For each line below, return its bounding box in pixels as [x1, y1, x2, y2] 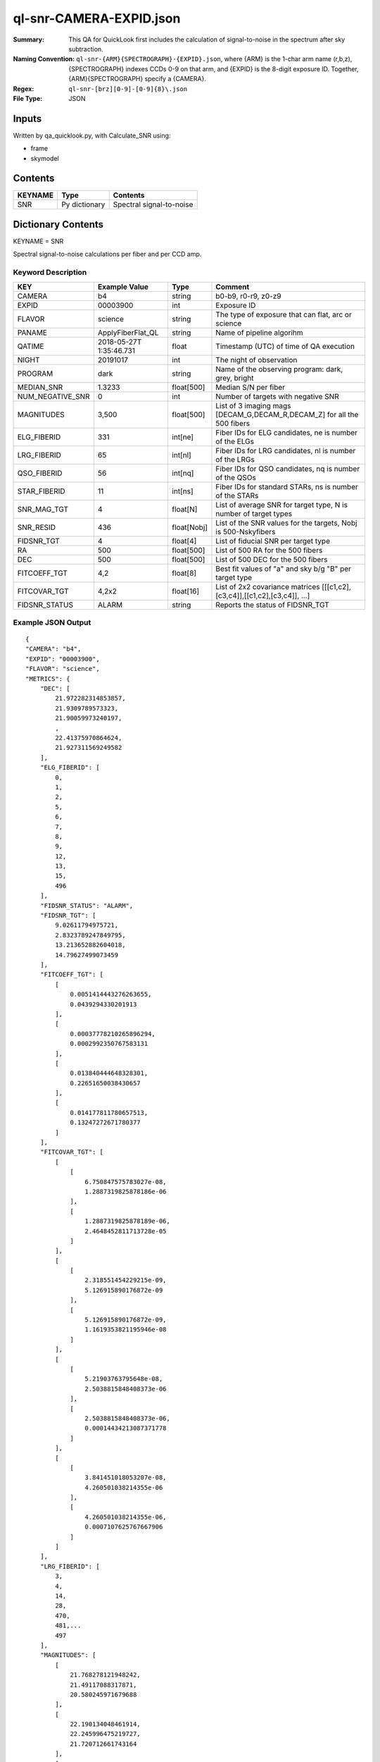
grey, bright [215, 373, 254, 383]
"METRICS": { [25, 674, 70, 683]
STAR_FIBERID [17, 486, 66, 496]
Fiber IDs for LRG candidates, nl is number [215, 445, 356, 455]
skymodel [30, 154, 59, 162]
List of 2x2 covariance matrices [215, 581, 320, 591]
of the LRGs [215, 455, 255, 464]
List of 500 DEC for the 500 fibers [215, 554, 328, 564]
